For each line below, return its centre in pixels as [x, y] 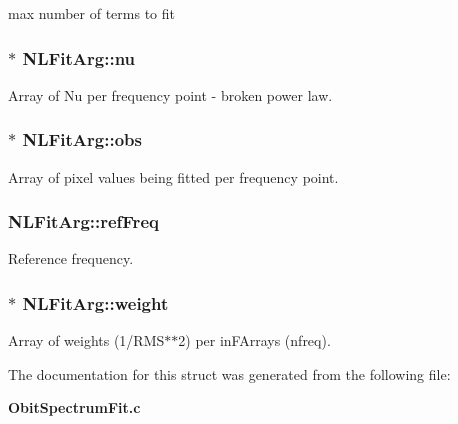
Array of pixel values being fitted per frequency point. [173, 176]
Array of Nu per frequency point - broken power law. [170, 94]
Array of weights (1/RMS [86, 340]
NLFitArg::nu [79, 57]
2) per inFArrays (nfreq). [254, 340]
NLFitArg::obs [82, 139]
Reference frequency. [71, 258]
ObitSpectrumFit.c [74, 407]
